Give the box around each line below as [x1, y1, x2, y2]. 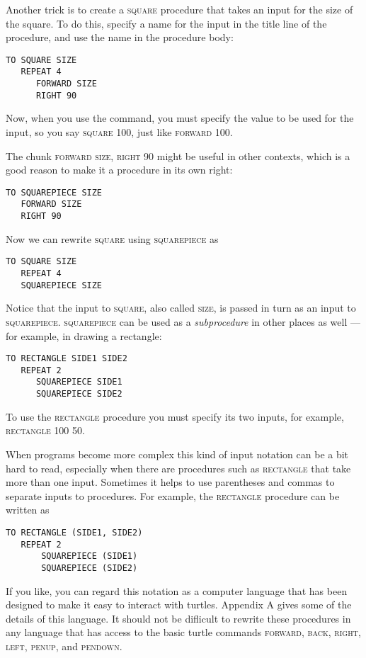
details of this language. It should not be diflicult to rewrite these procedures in [6, 611, 351, 625]
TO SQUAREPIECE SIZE [6, 187, 103, 198]
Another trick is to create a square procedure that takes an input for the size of [6, 2, 353, 16]
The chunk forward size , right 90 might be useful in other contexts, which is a [6, 148, 350, 163]
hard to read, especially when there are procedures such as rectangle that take [6, 460, 351, 475]
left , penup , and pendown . [6, 638, 122, 653]
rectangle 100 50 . [6, 423, 85, 438]
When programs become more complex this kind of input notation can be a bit [6, 446, 349, 461]
